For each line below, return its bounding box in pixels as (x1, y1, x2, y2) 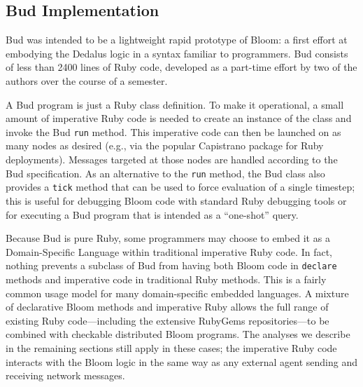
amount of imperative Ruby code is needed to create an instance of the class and (6, 111, 352, 125)
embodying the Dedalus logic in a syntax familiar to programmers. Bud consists (6, 46, 348, 60)
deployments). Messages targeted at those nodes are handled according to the (6, 152, 338, 167)
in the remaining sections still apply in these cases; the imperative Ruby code (6, 340, 337, 355)
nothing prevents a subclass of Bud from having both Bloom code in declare (6, 258, 337, 273)
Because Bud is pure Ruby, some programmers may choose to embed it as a (6, 231, 330, 245)
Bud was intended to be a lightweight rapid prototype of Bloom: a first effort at (6, 32, 348, 47)
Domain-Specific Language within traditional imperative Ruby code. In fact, (6, 244, 332, 259)
